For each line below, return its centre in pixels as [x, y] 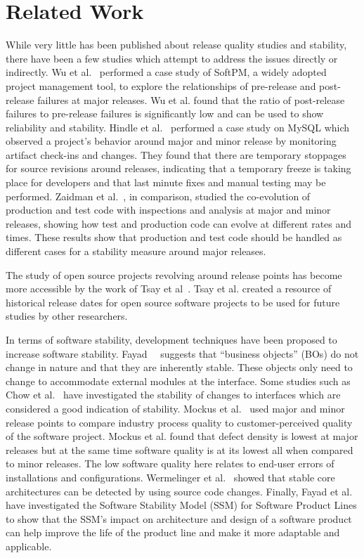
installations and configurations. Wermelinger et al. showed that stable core [170, 477]
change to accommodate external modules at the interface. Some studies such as [178, 381]
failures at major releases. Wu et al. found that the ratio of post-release [191, 99]
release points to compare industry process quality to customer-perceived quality [179, 422]
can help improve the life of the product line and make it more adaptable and [173, 532]
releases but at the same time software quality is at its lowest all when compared [180, 449]
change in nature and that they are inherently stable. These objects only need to [179, 367]
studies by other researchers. [67, 316]
